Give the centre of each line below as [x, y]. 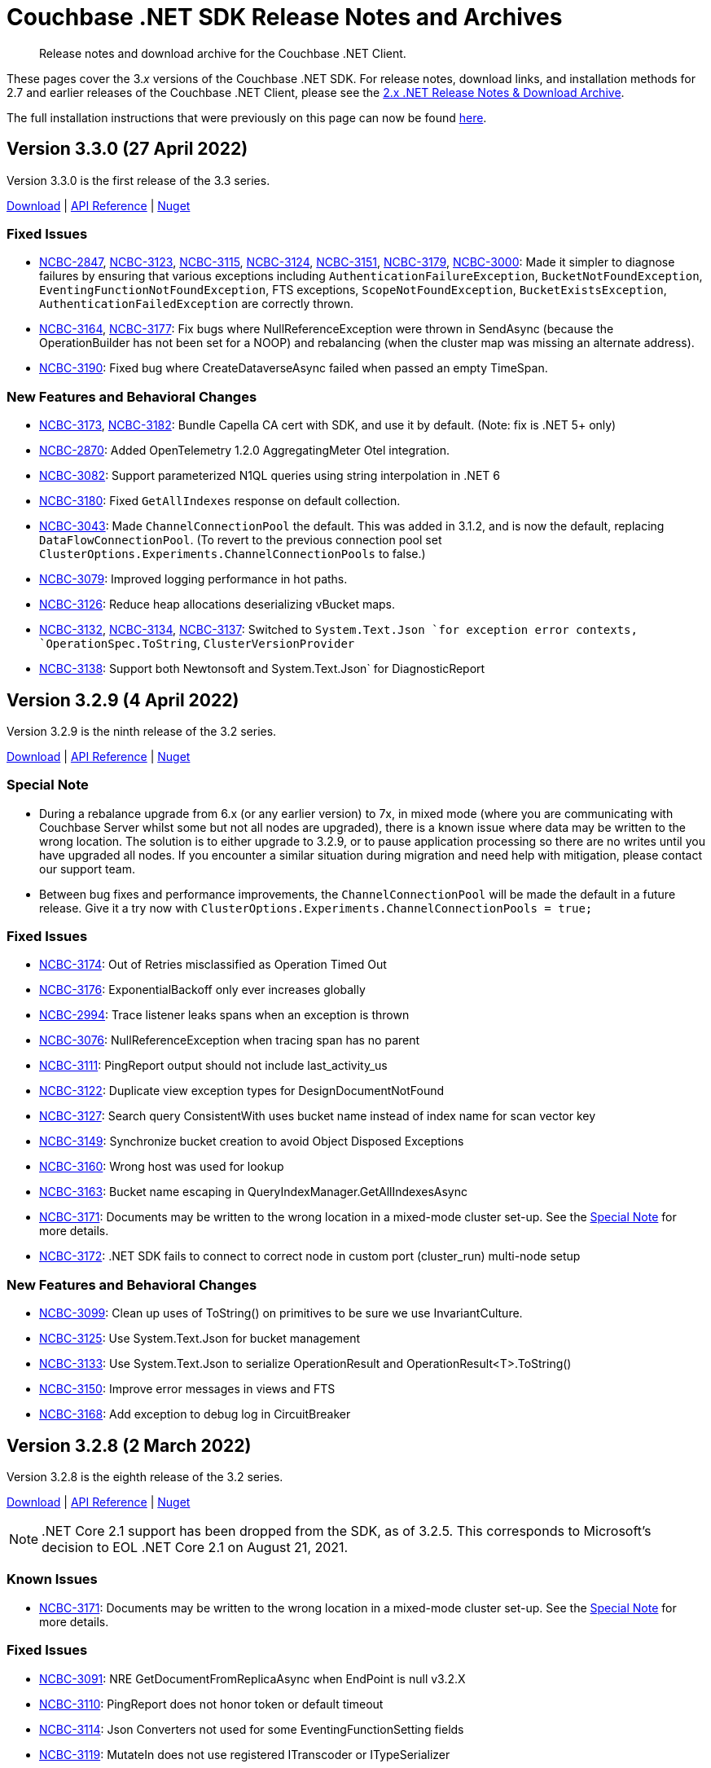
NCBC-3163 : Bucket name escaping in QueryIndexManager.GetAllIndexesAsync [253, 1192]
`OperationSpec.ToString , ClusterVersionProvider [197, 644]
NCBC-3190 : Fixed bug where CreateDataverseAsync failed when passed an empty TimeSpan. [294, 368]
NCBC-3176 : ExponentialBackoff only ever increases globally [202, 990]
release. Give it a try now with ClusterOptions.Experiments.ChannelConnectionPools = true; [316, 908]
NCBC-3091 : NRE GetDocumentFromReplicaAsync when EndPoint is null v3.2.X [252, 1678]
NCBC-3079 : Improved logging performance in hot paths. [193, 579]
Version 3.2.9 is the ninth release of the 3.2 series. [142, 731]
